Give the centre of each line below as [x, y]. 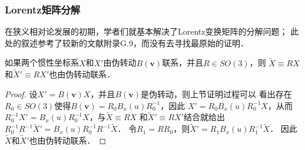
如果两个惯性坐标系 [42, 62]
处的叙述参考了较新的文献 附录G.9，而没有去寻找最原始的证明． [127, 42]
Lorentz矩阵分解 [43, 9]
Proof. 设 [21, 94]
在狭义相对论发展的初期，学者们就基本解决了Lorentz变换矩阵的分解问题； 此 [152, 31]
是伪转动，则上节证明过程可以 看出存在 [216, 94]
